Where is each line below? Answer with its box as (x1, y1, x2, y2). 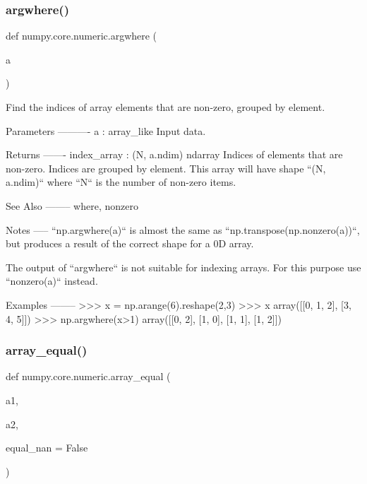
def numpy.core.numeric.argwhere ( (6, 28, 157, 43)
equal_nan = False (6, 440, 88, 455)
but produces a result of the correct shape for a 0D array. (6, 236, 254, 251)
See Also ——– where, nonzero (6, 198, 138, 213)
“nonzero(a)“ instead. (6, 273, 98, 288)
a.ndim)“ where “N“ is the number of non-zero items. (6, 175, 236, 189)
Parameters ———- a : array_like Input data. (6, 123, 206, 138)
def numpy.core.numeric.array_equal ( (6, 369, 171, 384)
